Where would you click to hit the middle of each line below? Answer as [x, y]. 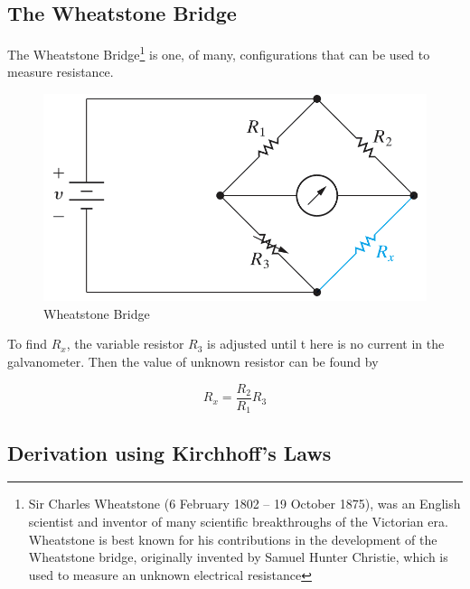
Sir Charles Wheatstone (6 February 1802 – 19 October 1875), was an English [244, 504]
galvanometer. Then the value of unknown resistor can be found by [193, 362]
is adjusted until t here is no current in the [326, 344]
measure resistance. [61, 72]
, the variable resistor [125, 344]
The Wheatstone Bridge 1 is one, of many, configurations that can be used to [219, 53]
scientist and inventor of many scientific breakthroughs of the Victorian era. [238, 521]
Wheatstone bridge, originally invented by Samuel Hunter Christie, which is [238, 557]
